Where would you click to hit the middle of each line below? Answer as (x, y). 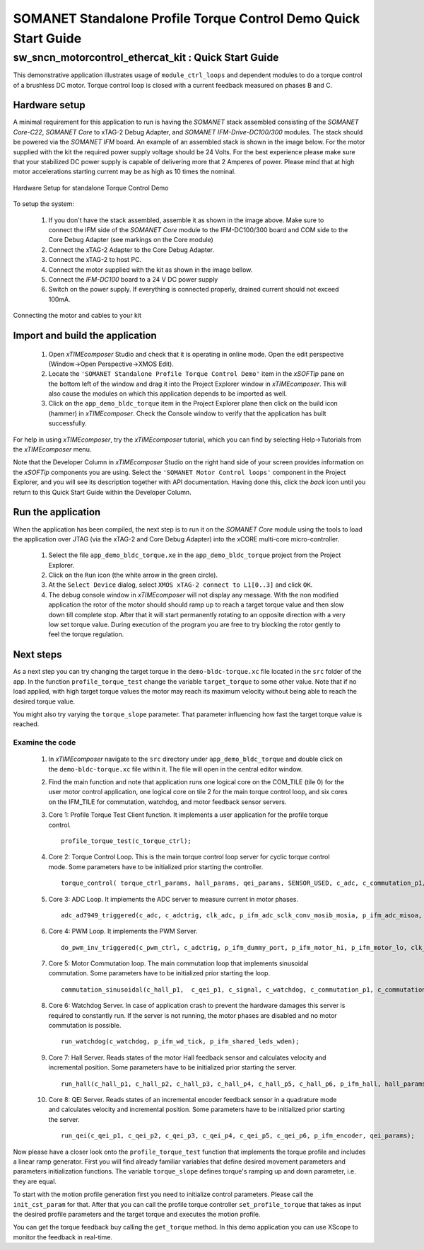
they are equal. (35, 1181)
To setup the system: (43, 204)
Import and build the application (85, 335)
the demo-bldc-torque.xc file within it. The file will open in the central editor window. (176, 769)
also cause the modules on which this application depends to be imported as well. (168, 394)
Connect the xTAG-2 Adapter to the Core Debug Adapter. (131, 250)
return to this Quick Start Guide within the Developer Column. (102, 492)
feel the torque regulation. (86, 634)
